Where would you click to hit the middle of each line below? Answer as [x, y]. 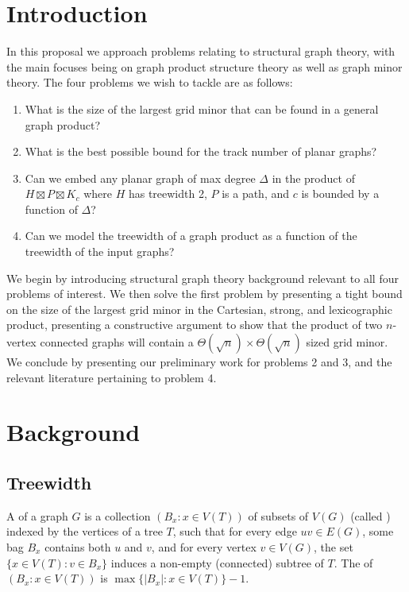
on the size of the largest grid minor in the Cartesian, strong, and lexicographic [199, 309]
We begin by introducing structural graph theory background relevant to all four [203, 278]
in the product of [313, 178]
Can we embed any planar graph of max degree [140, 178]
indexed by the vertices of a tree [85, 531]
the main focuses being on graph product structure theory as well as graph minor [204, 66]
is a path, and [256, 193]
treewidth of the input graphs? [100, 252]
